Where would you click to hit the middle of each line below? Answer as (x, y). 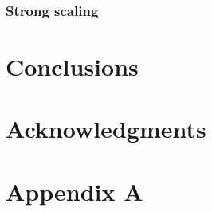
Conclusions (72, 67)
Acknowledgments (106, 129)
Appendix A (75, 191)
